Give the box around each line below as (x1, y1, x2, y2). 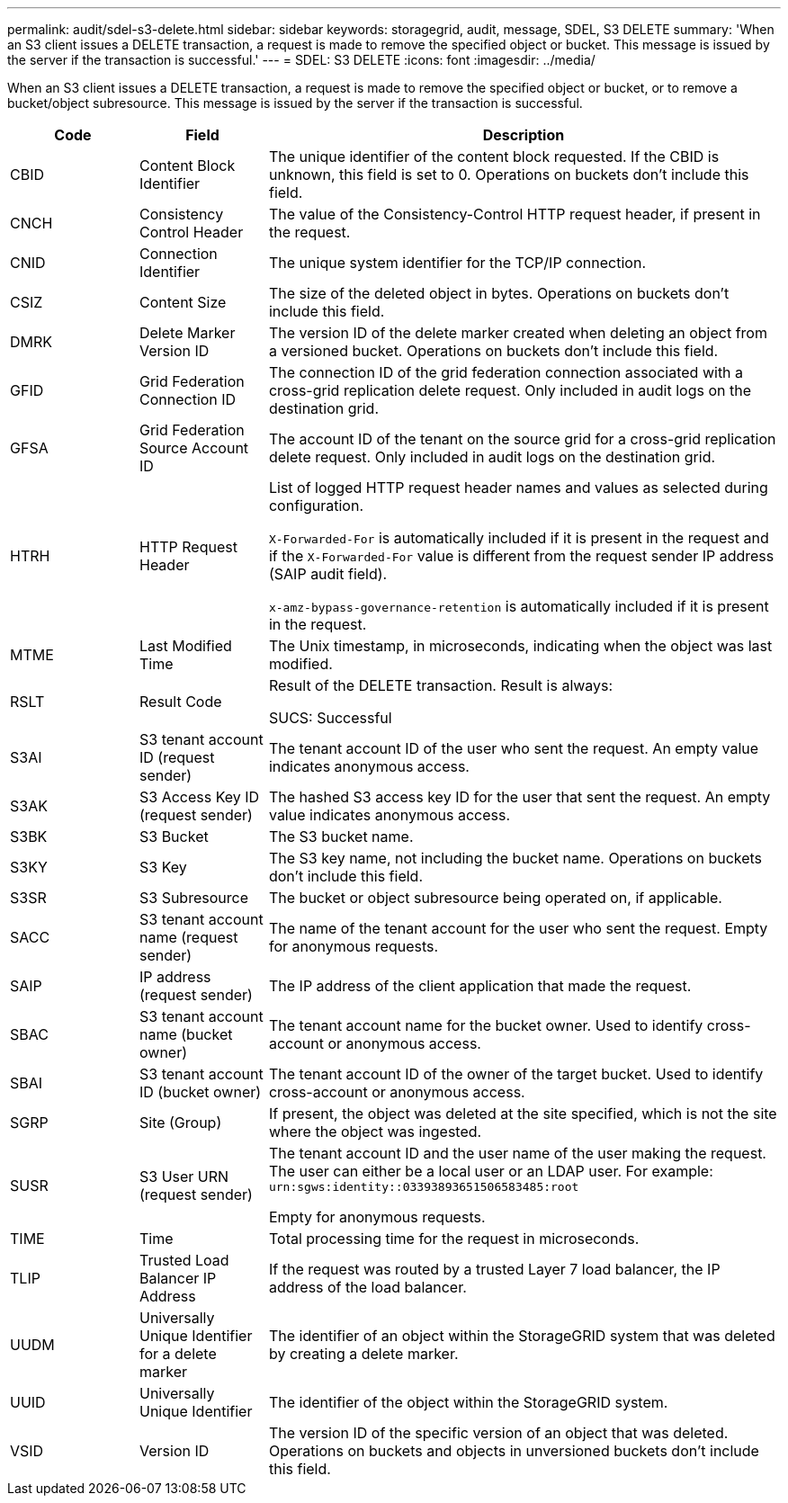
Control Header (139, 223, 244, 241)
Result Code (139, 693, 222, 711)
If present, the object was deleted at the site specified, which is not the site (268, 1105, 777, 1123)
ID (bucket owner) (139, 1083, 262, 1101)
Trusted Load (139, 1251, 229, 1269)
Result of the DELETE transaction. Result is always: (268, 676, 613, 694)
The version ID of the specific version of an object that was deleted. (268, 1424, 729, 1442)
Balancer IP (139, 1269, 217, 1287)
